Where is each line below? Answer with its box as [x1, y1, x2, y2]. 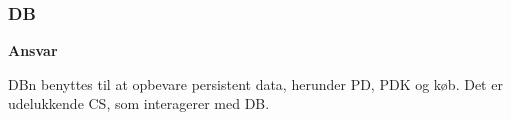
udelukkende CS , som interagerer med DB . [8, 93, 270, 114]
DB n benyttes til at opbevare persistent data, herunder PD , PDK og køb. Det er [8, 73, 503, 94]
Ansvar [8, 40, 58, 61]
